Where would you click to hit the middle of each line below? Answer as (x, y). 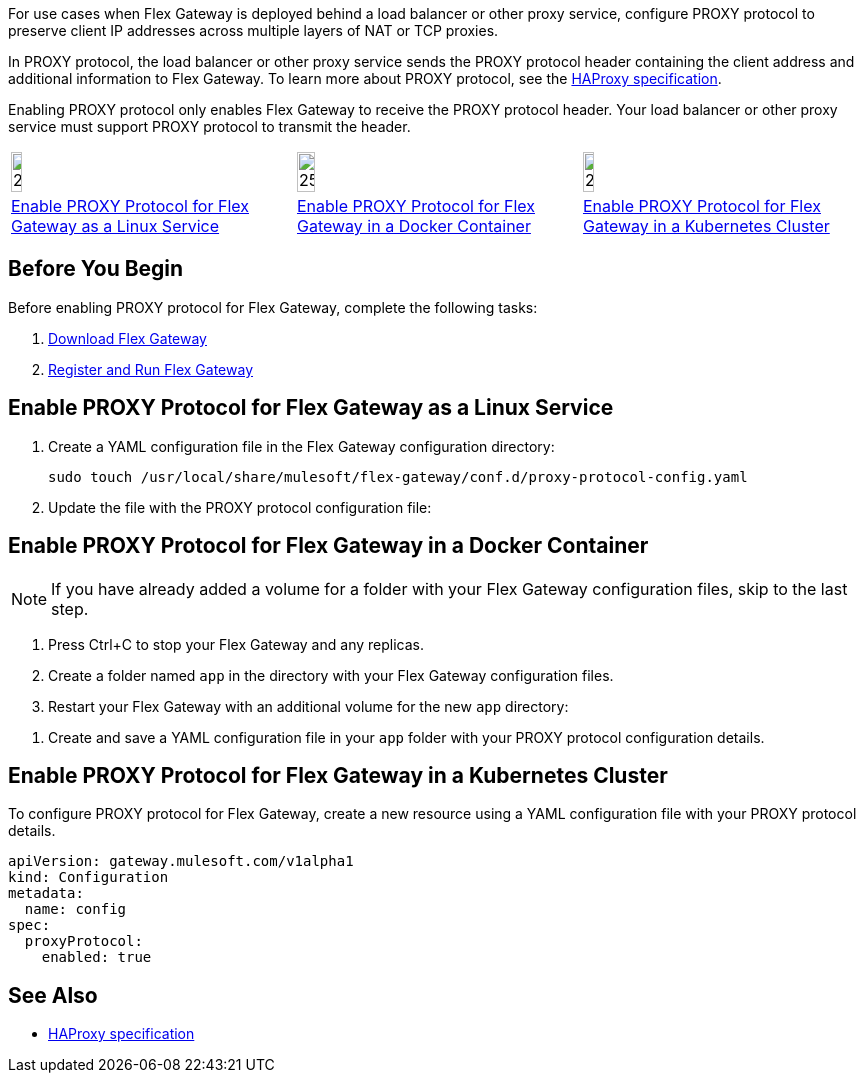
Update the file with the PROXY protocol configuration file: (240, 507)
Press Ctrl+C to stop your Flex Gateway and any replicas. (236, 644)
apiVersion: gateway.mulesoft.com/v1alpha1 (181, 861)
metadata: (46, 893)
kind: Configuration (88, 877)
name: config (75, 909)
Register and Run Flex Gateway (151, 369)
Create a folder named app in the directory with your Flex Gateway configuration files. (331, 675)
